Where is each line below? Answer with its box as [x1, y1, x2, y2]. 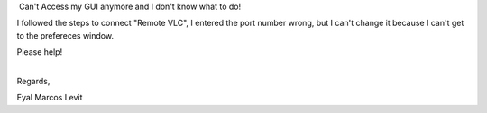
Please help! [16, 47, 63, 57]
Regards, [16, 75, 51, 86]
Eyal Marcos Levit [16, 92, 83, 103]
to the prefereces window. [16, 30, 115, 40]
